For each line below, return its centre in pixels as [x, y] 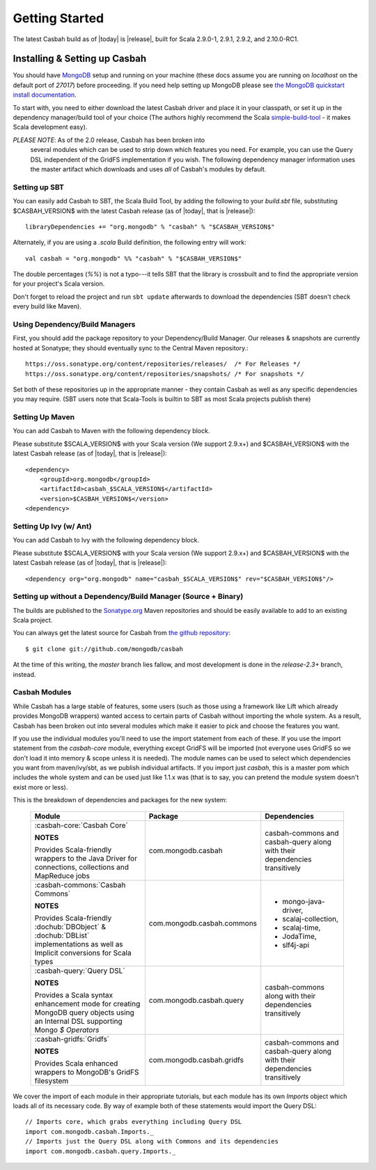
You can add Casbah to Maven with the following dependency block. [111, 431]
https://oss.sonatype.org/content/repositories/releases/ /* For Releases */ [163, 364]
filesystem [52, 1081]
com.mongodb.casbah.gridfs [196, 1060]
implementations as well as [79, 944]
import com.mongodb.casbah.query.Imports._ [101, 1151]
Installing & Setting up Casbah [80, 59]
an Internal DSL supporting [79, 1021]
